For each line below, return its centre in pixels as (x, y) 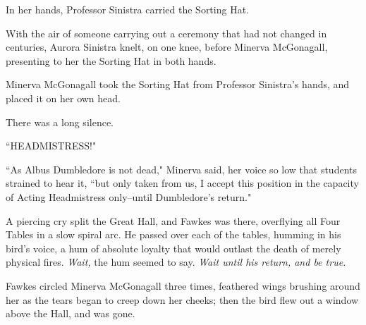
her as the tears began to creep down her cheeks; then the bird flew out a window (182, 299)
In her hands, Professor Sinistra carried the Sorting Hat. (127, 9)
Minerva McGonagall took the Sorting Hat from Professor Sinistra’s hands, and (178, 84)
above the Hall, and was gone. (71, 313)
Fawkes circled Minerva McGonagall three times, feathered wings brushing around (183, 285)
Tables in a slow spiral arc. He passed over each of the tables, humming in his (173, 234)
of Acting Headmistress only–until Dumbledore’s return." (129, 196)
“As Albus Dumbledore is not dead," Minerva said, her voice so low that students (182, 169)
